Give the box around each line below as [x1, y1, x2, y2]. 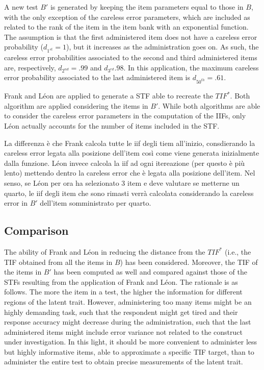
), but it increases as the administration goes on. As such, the [66, 41, 259, 52]
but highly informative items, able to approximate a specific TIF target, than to [4, 346, 254, 357]
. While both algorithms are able [158, 100, 260, 111]
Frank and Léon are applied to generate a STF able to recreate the [4, 90, 213, 101]
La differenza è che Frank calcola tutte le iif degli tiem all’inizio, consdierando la [4, 137, 255, 148]
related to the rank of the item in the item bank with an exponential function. [4, 21, 249, 32]
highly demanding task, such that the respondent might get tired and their [4, 306, 238, 317]
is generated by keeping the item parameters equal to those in [50, 2, 244, 12]
